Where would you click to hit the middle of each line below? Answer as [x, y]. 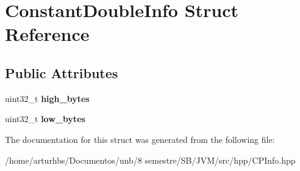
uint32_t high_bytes [47, 98]
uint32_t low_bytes [45, 119]
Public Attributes [62, 72]
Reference [47, 34]
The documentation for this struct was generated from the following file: [140, 139]
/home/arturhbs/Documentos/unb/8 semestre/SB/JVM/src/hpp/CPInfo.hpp [150, 160]
